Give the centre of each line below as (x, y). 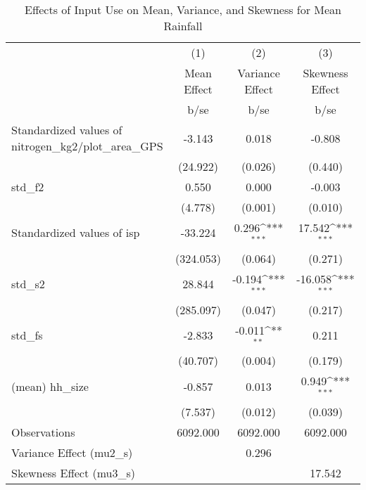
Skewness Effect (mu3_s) (74, 473)
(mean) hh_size (50, 386)
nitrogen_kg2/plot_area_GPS (87, 146)
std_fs (27, 335)
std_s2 (28, 284)
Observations (43, 432)
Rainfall (183, 26)
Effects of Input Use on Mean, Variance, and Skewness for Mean (183, 9)
